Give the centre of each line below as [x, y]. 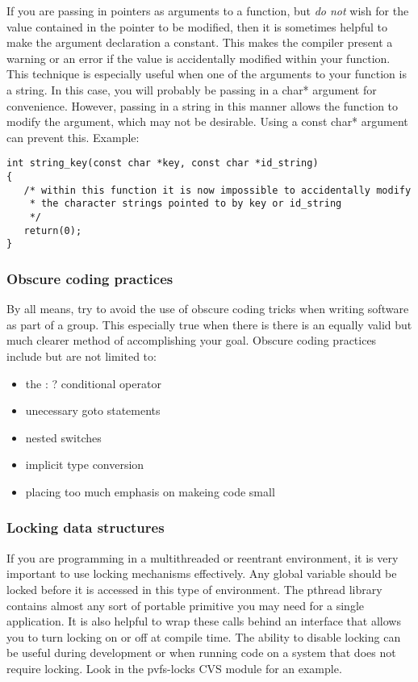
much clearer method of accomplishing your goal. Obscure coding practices [192, 340]
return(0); [53, 230]
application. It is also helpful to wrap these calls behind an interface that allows [204, 621]
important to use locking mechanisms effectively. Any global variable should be [202, 573]
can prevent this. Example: [73, 137]
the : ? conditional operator [93, 383]
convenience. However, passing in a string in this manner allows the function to [203, 105]
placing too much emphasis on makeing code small [150, 491]
